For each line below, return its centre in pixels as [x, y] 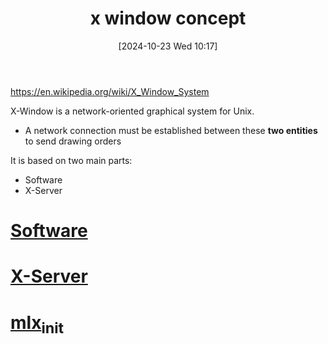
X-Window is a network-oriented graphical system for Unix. [132, 111]
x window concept [168, 18]
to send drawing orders [73, 141]
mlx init [37, 324]
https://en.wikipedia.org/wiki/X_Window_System [110, 91]
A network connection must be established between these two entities [171, 130]
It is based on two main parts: [71, 160]
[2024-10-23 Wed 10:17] [168, 46]
